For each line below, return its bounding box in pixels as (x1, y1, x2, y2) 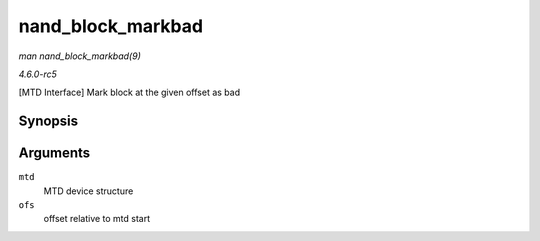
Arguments (18, 145, 91, 162)
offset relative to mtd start (43, 213, 151, 225)
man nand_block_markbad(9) (18, 50, 142, 62)
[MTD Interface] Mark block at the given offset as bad (18, 86, 240, 99)
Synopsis (18, 113, 79, 130)
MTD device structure (43, 185, 134, 197)
